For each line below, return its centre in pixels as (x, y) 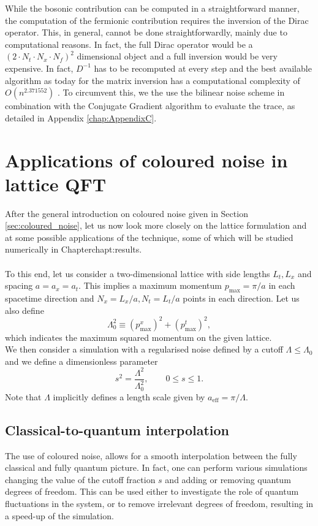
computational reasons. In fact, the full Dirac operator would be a (129, 44)
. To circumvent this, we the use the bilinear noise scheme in (171, 92)
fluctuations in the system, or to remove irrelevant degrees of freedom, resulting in (159, 504)
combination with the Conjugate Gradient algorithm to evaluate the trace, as (150, 106)
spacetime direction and (50, 298)
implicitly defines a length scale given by (129, 396)
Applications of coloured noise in (146, 160)
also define (25, 310)
